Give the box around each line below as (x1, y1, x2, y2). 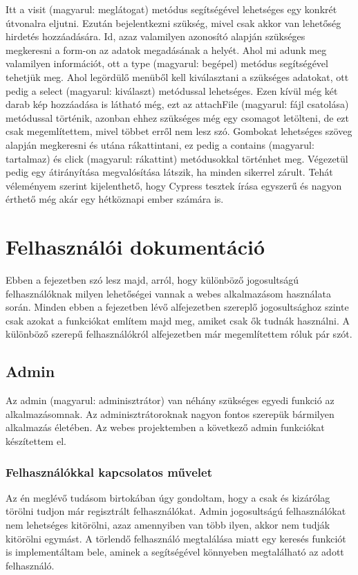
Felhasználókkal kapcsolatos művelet (6, 463, 213, 480)
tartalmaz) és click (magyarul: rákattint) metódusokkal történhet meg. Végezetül (6, 151, 348, 165)
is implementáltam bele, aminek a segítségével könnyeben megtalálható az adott (6, 545, 344, 559)
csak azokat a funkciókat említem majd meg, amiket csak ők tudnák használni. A (6, 313, 350, 327)
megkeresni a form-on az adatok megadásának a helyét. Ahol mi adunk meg (6, 42, 327, 57)
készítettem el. (6, 433, 66, 448)
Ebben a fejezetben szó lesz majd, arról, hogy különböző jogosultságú (6, 273, 299, 287)
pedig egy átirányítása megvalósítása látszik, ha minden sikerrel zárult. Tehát (6, 165, 333, 179)
